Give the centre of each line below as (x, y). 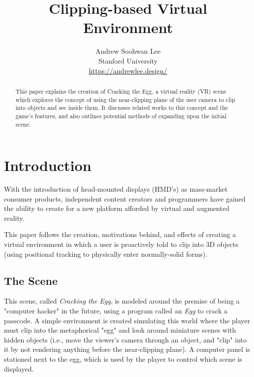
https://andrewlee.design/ (128, 70)
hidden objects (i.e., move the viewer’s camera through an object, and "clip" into (125, 339)
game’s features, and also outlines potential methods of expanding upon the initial (121, 116)
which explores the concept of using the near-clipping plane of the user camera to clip (125, 99)
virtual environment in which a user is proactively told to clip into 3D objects (121, 244)
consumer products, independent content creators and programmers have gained (125, 198)
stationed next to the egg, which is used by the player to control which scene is (123, 359)
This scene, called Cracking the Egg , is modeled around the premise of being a (122, 301)
